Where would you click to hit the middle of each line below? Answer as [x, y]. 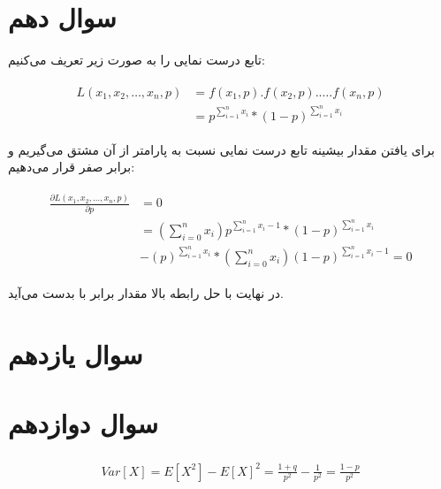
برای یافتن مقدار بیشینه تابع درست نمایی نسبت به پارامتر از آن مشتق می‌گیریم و [221, 149]
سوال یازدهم [76, 353]
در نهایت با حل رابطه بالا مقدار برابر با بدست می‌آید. [146, 293]
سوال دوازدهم [83, 423]
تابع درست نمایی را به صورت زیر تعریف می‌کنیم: [137, 60]
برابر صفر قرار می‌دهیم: [72, 167]
